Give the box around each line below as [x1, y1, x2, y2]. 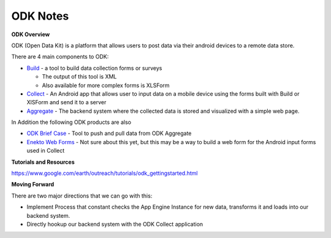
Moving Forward [11, 181, 55, 188]
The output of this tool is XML [42, 73, 117, 80]
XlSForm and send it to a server [26, 99, 107, 106]
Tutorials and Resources [11, 158, 75, 166]
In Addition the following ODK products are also [11, 118, 132, 126]
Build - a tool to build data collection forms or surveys [26, 64, 162, 72]
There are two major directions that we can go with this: [11, 192, 153, 199]
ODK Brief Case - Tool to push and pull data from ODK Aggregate [26, 129, 192, 137]
